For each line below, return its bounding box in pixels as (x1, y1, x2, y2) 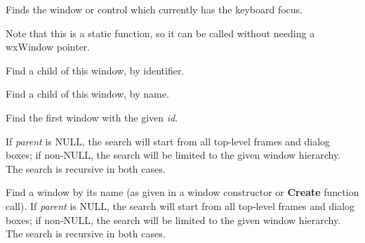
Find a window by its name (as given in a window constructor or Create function (6, 185, 359, 199)
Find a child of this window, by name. (6, 86, 169, 101)
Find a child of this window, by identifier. (6, 63, 185, 77)
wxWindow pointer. (6, 39, 91, 54)
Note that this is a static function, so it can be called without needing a (6, 25, 315, 40)
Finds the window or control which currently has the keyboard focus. (6, 2, 303, 16)
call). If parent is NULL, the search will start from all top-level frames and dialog (6, 198, 355, 213)
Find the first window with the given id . (6, 110, 178, 124)
